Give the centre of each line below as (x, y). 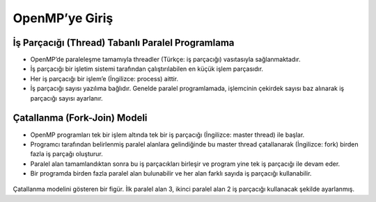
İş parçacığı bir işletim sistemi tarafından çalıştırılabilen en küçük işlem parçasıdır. (147, 69)
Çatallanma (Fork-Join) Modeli (80, 118)
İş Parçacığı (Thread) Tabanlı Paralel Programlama (124, 43)
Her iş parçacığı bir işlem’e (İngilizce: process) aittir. (104, 78)
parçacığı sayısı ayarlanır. (67, 98)
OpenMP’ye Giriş (63, 18)
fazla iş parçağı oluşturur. (67, 154)
